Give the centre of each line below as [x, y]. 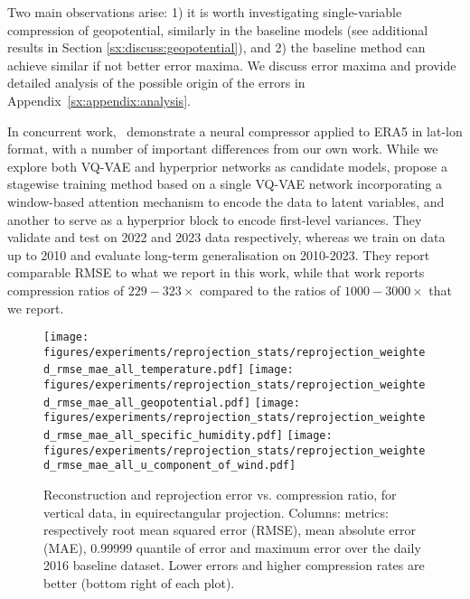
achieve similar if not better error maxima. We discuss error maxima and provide [232, 65]
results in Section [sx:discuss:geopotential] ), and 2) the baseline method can [216, 47]
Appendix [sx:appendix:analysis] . [99, 100]
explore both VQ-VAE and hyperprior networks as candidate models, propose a [227, 166]
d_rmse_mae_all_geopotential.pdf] [147, 402]
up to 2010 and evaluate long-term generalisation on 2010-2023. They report [219, 254]
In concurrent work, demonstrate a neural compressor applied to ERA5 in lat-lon [235, 131]
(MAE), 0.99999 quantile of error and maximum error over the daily [232, 547]
